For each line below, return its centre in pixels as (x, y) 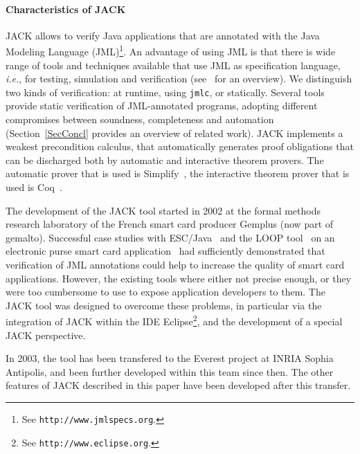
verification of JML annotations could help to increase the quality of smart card (175, 265)
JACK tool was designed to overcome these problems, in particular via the (164, 305)
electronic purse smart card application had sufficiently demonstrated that (165, 251)
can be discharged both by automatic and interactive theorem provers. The (165, 160)
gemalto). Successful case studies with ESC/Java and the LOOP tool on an (170, 237)
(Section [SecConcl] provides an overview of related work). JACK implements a (174, 133)
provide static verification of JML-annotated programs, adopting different (162, 106)
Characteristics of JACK (66, 9)
